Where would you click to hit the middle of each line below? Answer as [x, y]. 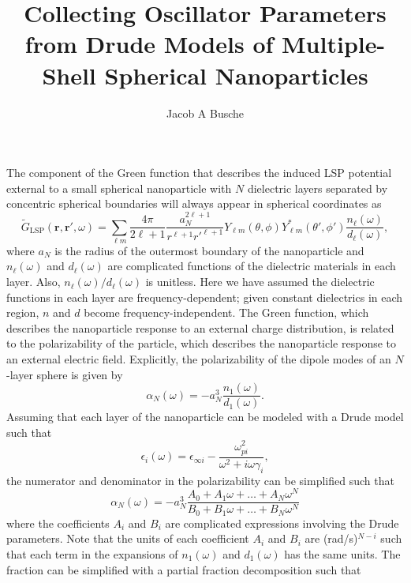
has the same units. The [342, 553]
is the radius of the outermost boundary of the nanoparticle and [209, 250]
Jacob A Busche [205, 113]
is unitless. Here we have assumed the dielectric [260, 282]
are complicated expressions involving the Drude [282, 523]
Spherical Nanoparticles [236, 75]
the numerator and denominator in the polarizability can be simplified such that [200, 480]
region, [23, 312]
